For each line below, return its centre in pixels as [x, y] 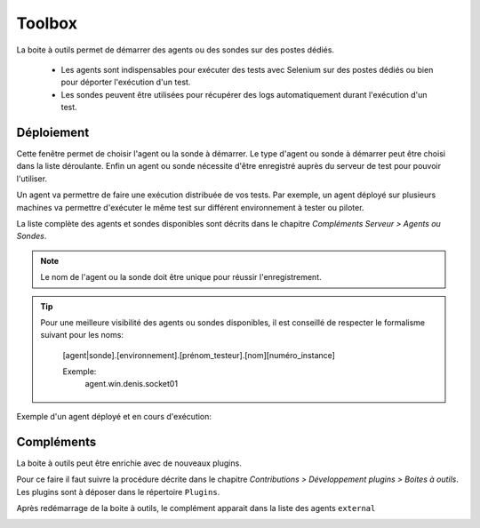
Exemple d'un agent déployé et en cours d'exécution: [114, 416]
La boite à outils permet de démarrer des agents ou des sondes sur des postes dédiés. [176, 50]
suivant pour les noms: [82, 335]
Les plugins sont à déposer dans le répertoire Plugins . [118, 492]
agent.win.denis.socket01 [131, 384]
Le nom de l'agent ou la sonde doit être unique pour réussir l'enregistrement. [181, 277]
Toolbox [47, 23]
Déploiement [53, 132]
